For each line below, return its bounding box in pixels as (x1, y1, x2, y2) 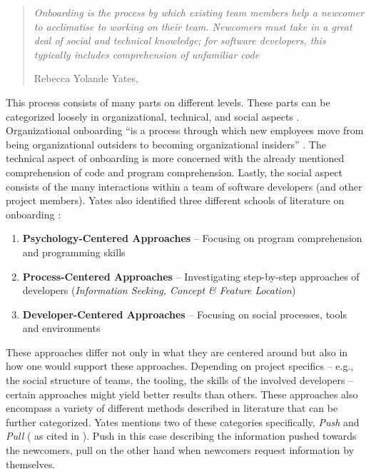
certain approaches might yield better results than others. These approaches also (6, 386, 358, 401)
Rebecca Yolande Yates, (34, 71, 138, 86)
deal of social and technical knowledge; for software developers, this (34, 33, 326, 48)
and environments (22, 321, 101, 336)
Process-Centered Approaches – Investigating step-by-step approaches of (22, 268, 360, 283)
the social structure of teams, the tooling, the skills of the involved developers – (6, 373, 354, 388)
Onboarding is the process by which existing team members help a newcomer (34, 5, 365, 19)
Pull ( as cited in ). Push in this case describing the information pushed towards (6, 428, 357, 443)
